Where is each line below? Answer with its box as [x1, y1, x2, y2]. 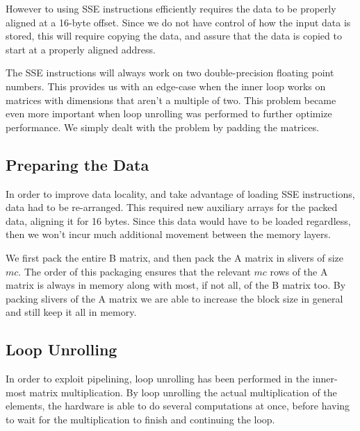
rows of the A [270, 264, 328, 278]
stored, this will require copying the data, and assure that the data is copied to [6, 28, 342, 43]
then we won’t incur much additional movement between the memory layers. [6, 227, 331, 242]
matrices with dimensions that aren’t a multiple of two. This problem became [6, 92, 336, 107]
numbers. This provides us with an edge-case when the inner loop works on [6, 78, 326, 93]
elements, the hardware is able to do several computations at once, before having [6, 398, 350, 413]
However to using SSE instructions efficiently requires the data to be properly [6, 1, 336, 15]
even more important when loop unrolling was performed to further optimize [6, 106, 332, 121]
